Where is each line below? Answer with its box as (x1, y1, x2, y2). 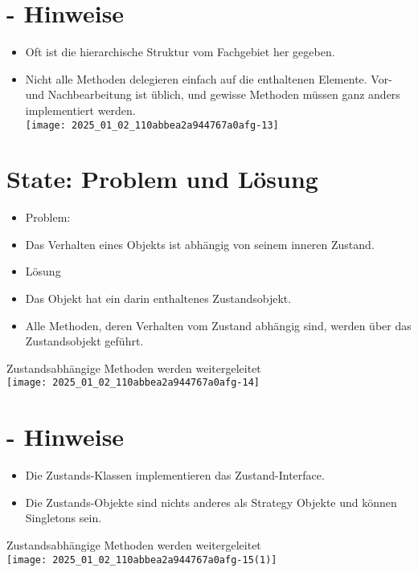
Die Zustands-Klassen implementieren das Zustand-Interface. (25, 467, 325, 484)
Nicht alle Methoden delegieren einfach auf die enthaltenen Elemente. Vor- (25, 70, 392, 87)
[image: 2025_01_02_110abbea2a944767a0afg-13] (25, 119, 279, 131)
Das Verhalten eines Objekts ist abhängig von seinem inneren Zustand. (25, 235, 375, 252)
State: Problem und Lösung (6, 162, 318, 195)
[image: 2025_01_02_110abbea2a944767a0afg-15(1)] (6, 554, 277, 566)
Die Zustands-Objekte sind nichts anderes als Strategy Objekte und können (25, 493, 397, 510)
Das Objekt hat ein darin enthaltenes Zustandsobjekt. (25, 290, 292, 307)
